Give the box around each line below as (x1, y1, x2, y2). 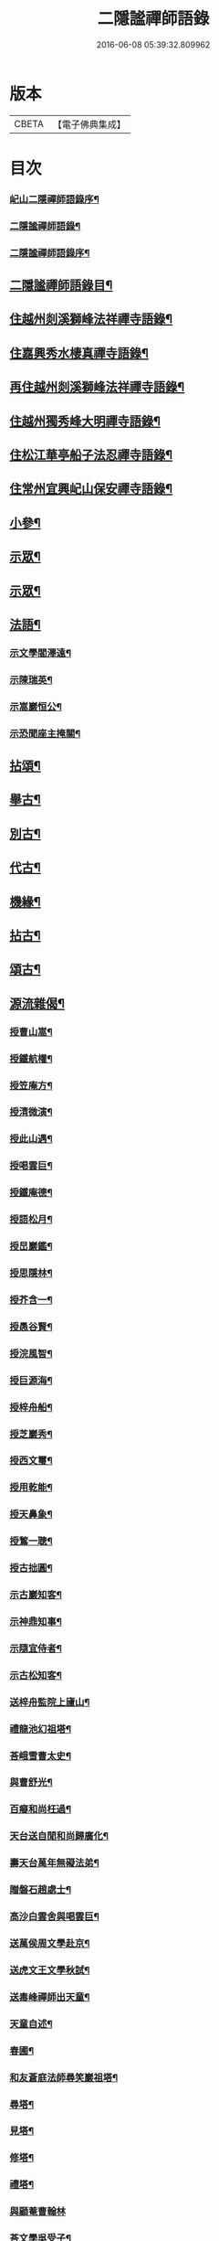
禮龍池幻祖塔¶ (9, 1723, 71, 1735)
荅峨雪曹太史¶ (9, 1749, 71, 1762)
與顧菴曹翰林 (9, 2205, 67, 2218)
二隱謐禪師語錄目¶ (9, 278, 113, 293)
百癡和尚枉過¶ (9, 1803, 71, 1816)
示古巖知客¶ (9, 1588, 62, 1601)
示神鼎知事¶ (9, 1615, 62, 1627)
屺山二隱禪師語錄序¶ (9, 193, 100, 206)
